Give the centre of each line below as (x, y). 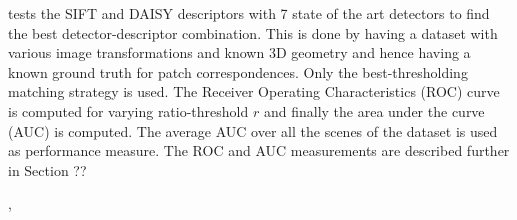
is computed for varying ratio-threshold (128, 110)
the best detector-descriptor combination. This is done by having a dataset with (253, 32)
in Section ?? (47, 169)
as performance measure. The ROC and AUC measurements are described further (259, 150)
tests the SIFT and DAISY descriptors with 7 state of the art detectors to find (249, 13)
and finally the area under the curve (374, 110)
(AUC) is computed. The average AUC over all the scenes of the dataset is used (253, 130)
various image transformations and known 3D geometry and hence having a (239, 52)
